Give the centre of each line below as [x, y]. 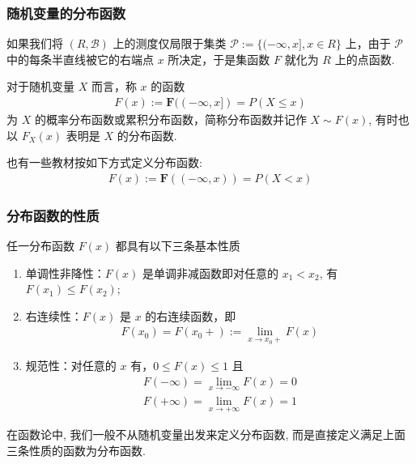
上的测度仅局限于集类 [170, 43]
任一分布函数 [40, 246]
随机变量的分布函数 [66, 13]
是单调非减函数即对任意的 [210, 272]
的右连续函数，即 [191, 315]
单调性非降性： [65, 272]
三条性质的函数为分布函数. [76, 450]
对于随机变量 [40, 86]
